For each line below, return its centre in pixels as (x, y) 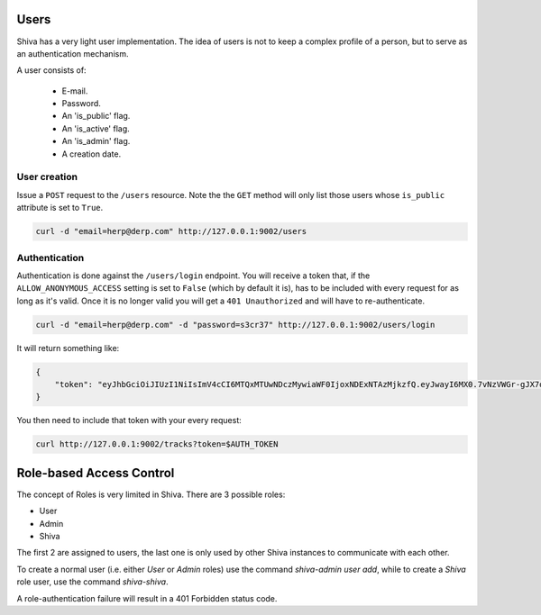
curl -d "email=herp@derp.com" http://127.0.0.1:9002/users (171, 231)
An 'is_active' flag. (96, 128)
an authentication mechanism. (73, 53)
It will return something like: (68, 348)
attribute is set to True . (60, 208)
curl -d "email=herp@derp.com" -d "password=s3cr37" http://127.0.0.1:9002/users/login (235, 325)
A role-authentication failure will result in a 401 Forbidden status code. (147, 598)
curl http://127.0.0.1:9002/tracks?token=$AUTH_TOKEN (157, 444)
